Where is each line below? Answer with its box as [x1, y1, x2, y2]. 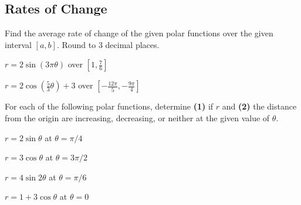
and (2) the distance [222, 100, 297, 112]
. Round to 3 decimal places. [56, 38, 160, 50]
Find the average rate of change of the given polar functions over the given [5, 27, 273, 39]
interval [5, 38, 32, 50]
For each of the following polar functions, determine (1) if [5, 100, 214, 112]
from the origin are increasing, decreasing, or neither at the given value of [5, 111, 270, 124]
